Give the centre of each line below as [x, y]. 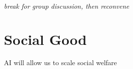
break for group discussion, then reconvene [67, 6]
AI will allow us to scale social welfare [60, 62]
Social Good [45, 39]
